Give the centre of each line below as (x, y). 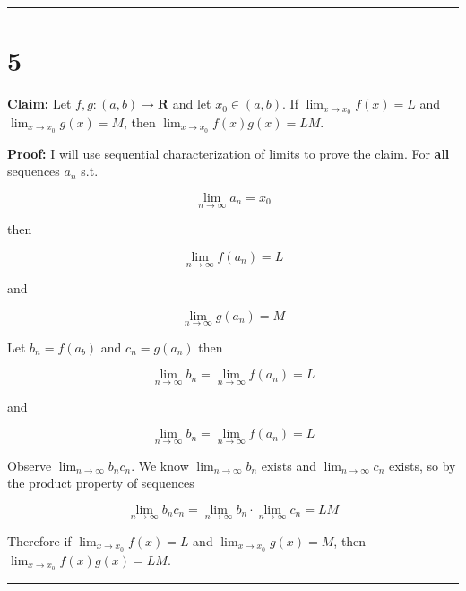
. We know (160, 465)
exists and (289, 465)
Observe (30, 465)
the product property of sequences (101, 483)
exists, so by (423, 465)
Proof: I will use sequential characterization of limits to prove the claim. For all (229, 153)
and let (192, 104)
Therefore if (39, 540)
